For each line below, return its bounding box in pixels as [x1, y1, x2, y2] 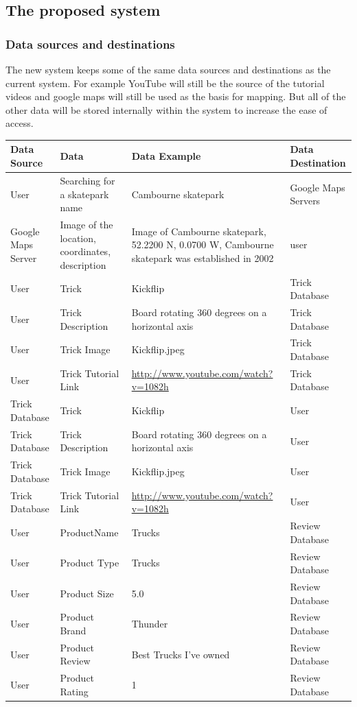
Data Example [131, 149, 201, 163]
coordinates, [60, 244, 111, 259]
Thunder [131, 616, 168, 631]
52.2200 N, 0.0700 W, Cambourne [131, 237, 274, 252]
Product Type [60, 555, 119, 570]
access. [5, 116, 34, 130]
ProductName [60, 525, 119, 539]
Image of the [60, 217, 113, 231]
